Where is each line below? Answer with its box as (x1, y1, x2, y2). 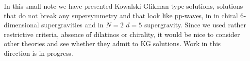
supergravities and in (41, 20, 104, 30)
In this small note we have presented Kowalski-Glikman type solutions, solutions (4, 1, 243, 11)
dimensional (4, 20, 39, 30)
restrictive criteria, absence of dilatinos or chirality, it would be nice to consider (4, 29, 240, 39)
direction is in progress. (4, 48, 73, 58)
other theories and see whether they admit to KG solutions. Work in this (4, 38, 221, 49)
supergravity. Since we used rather (144, 20, 247, 30)
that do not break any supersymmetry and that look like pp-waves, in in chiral (4, 10, 238, 20)
